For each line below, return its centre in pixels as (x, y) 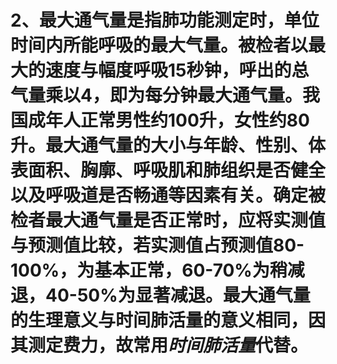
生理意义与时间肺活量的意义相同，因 (177, 320)
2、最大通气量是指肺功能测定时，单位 (165, 20)
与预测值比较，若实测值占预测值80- (157, 245)
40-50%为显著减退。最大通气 (169, 295)
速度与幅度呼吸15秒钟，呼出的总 (177, 70)
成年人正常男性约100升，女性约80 (169, 120)
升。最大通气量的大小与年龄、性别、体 (168, 145)
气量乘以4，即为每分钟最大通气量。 (156, 95)
